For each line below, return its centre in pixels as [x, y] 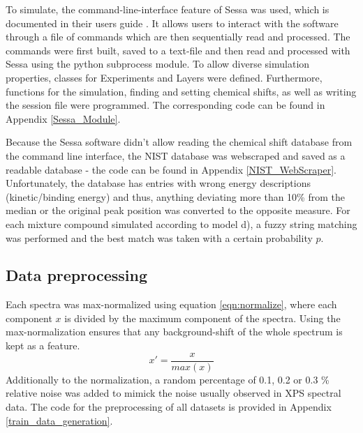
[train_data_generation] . [59, 420]
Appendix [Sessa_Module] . [63, 118]
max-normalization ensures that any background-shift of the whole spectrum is [174, 332]
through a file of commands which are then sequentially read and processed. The [178, 37]
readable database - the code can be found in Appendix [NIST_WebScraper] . [171, 169]
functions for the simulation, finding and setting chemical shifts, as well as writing [181, 91]
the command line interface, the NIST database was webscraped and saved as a [176, 155]
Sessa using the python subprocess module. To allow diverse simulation [158, 64]
